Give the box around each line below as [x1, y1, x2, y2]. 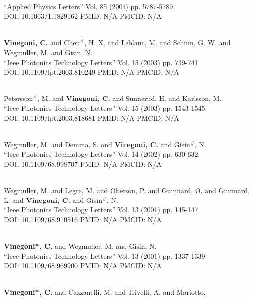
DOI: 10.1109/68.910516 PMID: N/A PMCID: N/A [4, 214, 162, 224]
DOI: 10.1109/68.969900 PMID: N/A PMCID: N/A [4, 260, 162, 271]
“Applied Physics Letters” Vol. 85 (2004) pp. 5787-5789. [4, 1, 175, 11]
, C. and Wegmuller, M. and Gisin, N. [39, 241, 157, 251]
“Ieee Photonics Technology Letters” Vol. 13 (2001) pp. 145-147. [4, 204, 200, 215]
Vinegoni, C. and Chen [4, 37, 80, 48]
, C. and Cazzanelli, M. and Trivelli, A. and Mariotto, [39, 287, 206, 297]
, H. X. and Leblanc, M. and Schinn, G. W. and [84, 37, 231, 48]
